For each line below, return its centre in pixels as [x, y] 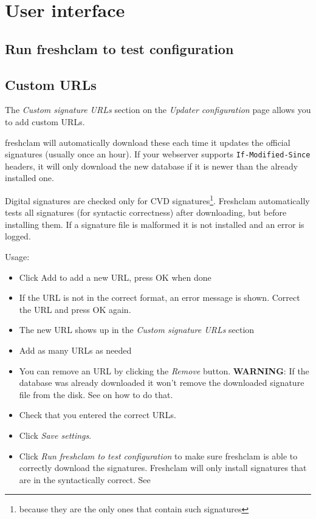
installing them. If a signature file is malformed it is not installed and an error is [155, 224]
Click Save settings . [55, 435]
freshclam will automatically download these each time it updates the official [148, 142]
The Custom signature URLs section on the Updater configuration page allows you [158, 110]
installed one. [29, 178]
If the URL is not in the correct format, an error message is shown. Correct [160, 297]
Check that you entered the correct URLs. [98, 415]
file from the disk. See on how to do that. [96, 394]
